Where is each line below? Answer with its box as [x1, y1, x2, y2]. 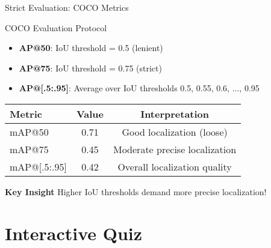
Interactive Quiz [5, 220, 143, 245]
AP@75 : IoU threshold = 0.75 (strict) [19, 61, 162, 74]
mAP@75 [10, 142, 49, 156]
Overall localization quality [117, 159, 232, 174]
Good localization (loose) [122, 124, 228, 139]
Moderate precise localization [113, 142, 237, 156]
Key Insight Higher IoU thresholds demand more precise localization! [5, 185, 267, 198]
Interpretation [140, 106, 210, 121]
